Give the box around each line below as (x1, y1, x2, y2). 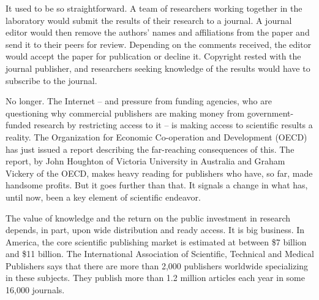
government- (247, 106, 294, 119)
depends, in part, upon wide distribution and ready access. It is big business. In (6, 223, 305, 236)
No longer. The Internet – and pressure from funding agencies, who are (6, 94, 272, 107)
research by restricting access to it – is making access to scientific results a (34, 118, 313, 131)
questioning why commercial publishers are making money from (6, 106, 245, 119)
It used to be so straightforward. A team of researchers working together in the (6, 2, 302, 14)
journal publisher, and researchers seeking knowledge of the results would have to (6, 61, 310, 74)
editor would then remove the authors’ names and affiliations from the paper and (6, 26, 310, 39)
